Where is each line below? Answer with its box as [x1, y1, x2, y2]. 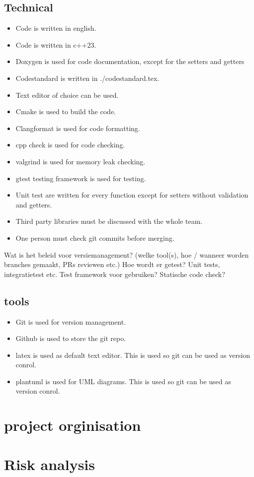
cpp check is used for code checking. [15, 139, 125, 150]
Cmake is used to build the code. [15, 106, 116, 117]
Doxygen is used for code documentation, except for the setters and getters [15, 56, 245, 67]
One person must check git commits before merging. [15, 232, 174, 243]
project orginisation [4, 415, 141, 435]
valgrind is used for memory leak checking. [15, 156, 146, 166]
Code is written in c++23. [15, 39, 96, 50]
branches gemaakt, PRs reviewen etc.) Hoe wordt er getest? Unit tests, [4, 259, 220, 270]
